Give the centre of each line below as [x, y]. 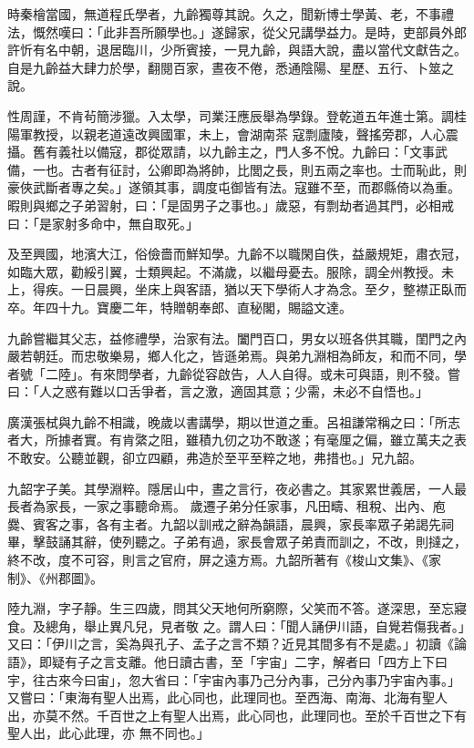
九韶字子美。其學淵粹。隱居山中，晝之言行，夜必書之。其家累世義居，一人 [231, 488]
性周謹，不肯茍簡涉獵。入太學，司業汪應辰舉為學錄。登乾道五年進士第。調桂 [237, 115]
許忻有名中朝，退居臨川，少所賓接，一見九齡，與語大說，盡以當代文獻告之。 [237, 50]
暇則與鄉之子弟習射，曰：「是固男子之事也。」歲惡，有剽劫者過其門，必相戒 [231, 205]
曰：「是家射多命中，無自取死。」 [103, 223]
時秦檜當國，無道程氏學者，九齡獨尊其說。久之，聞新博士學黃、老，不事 [224, 14]
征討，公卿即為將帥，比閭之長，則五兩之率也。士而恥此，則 [288, 169]
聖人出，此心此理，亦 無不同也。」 [108, 733]
